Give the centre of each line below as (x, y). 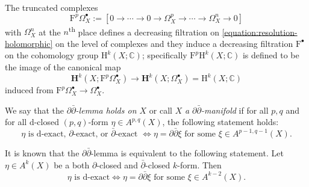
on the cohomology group (52, 55)
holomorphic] (29, 43)
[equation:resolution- (260, 32)
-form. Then (199, 164)
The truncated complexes (51, 7)
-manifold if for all (235, 110)
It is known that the (42, 153)
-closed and (117, 164)
